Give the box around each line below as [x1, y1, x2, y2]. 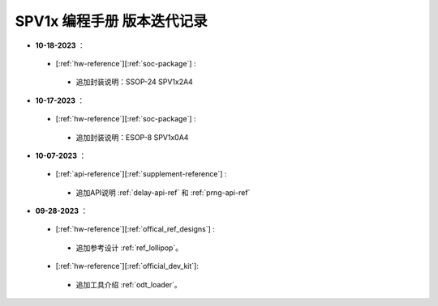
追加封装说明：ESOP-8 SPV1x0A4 [75, 132, 189, 142]
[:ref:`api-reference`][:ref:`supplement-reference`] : [55, 169, 227, 179]
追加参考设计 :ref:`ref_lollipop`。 [75, 243, 182, 253]
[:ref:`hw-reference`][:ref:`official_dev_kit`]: [55, 261, 199, 271]
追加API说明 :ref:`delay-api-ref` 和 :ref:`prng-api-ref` [75, 187, 251, 198]
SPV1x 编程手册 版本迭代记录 [15, 12, 208, 30]
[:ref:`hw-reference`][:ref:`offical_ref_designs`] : [55, 224, 215, 234]
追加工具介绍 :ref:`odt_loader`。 [75, 279, 182, 289]
